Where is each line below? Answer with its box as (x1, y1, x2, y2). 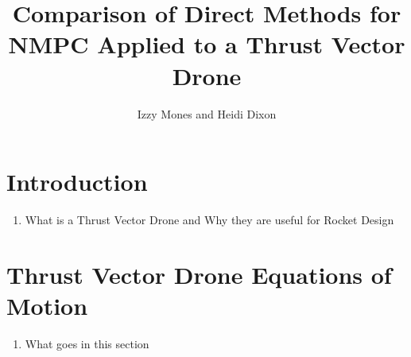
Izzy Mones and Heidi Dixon (137, 105, 277, 122)
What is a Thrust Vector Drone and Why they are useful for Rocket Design (25, 211, 394, 228)
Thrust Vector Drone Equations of (6, 258, 392, 290)
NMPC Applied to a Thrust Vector (8, 28, 405, 60)
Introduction (6, 165, 148, 198)
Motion (6, 289, 88, 321)
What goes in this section (25, 335, 149, 351)
